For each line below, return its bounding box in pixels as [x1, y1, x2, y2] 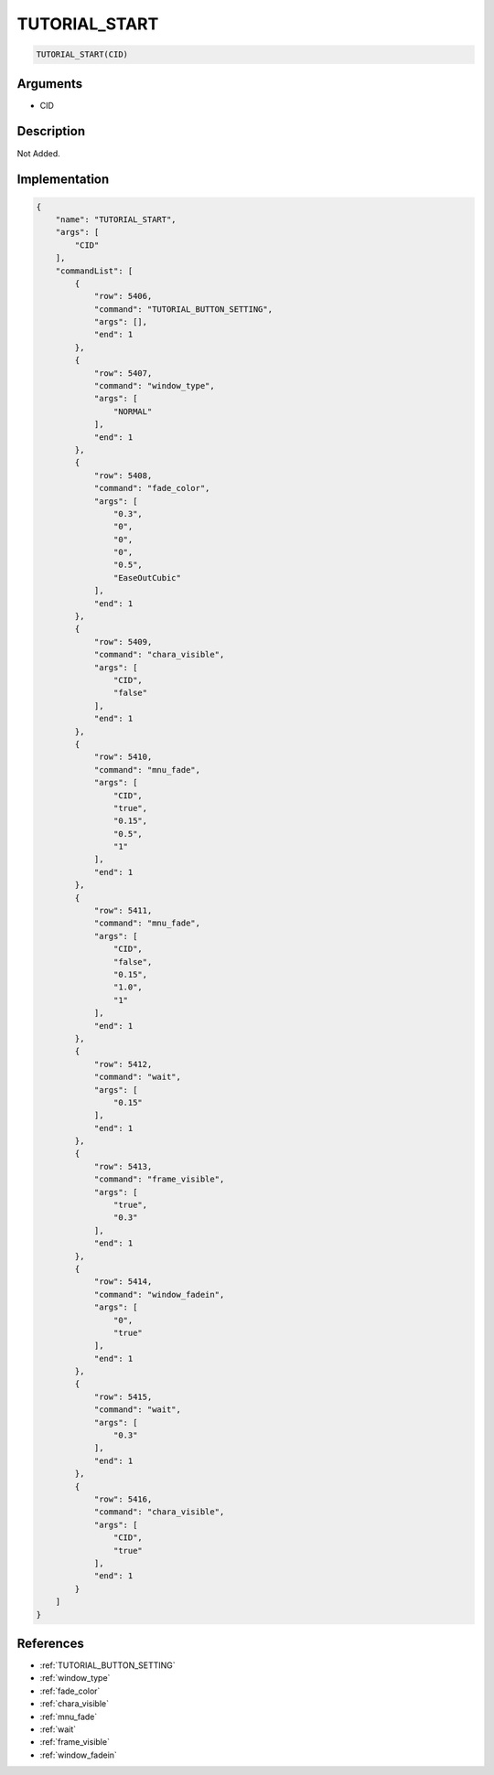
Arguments [16, 76, 83, 91]
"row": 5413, [93, 1161, 153, 1171]
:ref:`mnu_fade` [39, 1711, 98, 1722]
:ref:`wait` [39, 1724, 77, 1735]
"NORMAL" [113, 406, 153, 416]
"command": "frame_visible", [93, 1174, 225, 1184]
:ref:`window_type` [39, 1673, 111, 1684]
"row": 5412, [93, 1059, 153, 1069]
